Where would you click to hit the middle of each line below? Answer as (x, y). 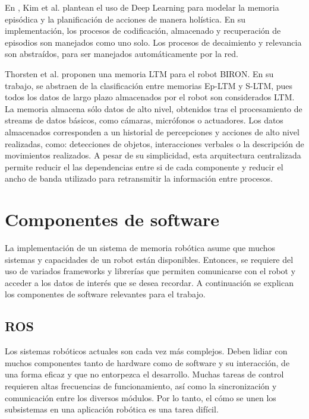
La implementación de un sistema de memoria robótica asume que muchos (140, 248)
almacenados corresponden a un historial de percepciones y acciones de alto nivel (152, 131)
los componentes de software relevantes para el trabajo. (105, 294)
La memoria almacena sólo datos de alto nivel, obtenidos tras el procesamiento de (154, 108)
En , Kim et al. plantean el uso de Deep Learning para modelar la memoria (142, 7)
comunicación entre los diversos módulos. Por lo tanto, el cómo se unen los (141, 397)
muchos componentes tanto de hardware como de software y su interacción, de (147, 362)
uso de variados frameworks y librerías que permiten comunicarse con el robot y (150, 271)
